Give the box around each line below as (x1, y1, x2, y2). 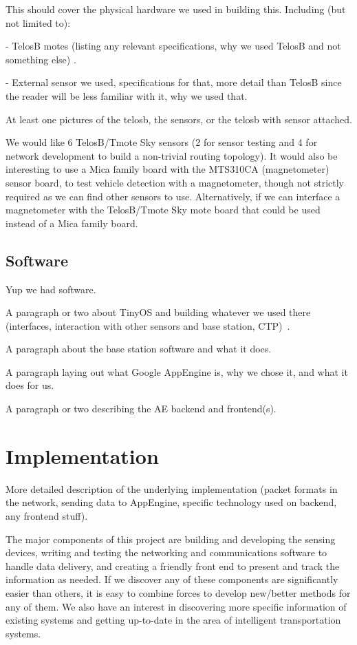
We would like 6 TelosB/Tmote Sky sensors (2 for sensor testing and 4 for (6, 135, 318, 149)
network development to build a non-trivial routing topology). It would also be (6, 148, 338, 162)
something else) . (6, 52, 76, 66)
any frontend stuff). (6, 508, 88, 522)
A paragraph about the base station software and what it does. (6, 341, 272, 356)
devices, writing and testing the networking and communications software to (6, 545, 327, 560)
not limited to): (6, 15, 71, 30)
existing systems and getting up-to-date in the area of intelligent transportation (6, 613, 341, 627)
